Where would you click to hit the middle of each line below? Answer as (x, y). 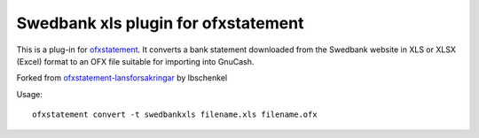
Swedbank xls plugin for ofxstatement (160, 23)
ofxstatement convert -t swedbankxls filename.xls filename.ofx (175, 115)
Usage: (30, 94)
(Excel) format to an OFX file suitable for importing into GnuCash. (135, 61)
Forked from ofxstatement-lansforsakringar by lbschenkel (122, 78)
